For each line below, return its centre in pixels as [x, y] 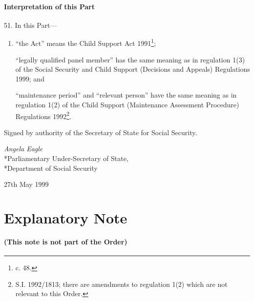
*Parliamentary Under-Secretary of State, [66, 158]
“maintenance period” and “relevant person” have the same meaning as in [126, 95]
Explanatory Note [66, 218]
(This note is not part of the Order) [66, 241]
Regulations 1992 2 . [43, 115]
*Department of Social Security [51, 168]
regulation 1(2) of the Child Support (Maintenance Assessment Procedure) [127, 105]
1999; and [30, 78]
